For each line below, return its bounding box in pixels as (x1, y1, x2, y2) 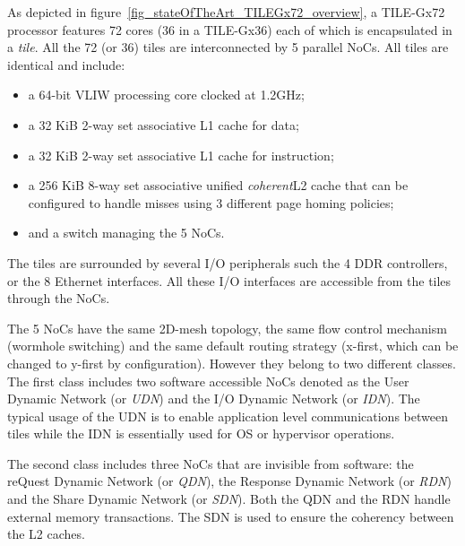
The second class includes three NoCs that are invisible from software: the (7, 454, 414, 472)
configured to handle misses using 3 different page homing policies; (28, 193, 394, 212)
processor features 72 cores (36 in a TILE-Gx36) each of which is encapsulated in (7, 20, 452, 39)
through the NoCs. (7, 289, 110, 308)
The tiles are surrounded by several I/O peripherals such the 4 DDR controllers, (7, 253, 448, 272)
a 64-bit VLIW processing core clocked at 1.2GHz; (28, 85, 305, 104)
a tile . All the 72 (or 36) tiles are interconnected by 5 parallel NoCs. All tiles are (7, 38, 449, 56)
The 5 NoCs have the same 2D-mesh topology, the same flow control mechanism (7, 318, 447, 337)
